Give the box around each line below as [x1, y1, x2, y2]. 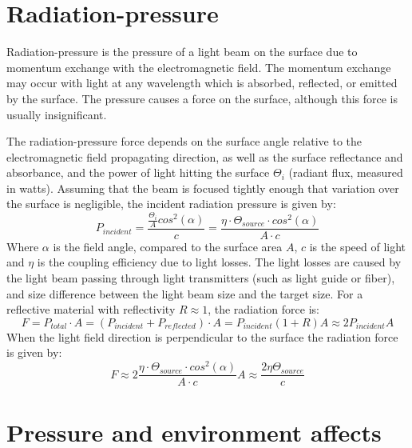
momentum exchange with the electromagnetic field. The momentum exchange [6, 58, 391, 75]
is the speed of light [309, 238, 406, 254]
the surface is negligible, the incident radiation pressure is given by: [6, 195, 336, 212]
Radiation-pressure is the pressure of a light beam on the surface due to [6, 43, 358, 60]
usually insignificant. [6, 106, 107, 122]
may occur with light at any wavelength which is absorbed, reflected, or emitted [6, 74, 398, 91]
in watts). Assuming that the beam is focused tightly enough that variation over [6, 179, 399, 196]
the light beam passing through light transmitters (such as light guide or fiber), [6, 270, 395, 286]
